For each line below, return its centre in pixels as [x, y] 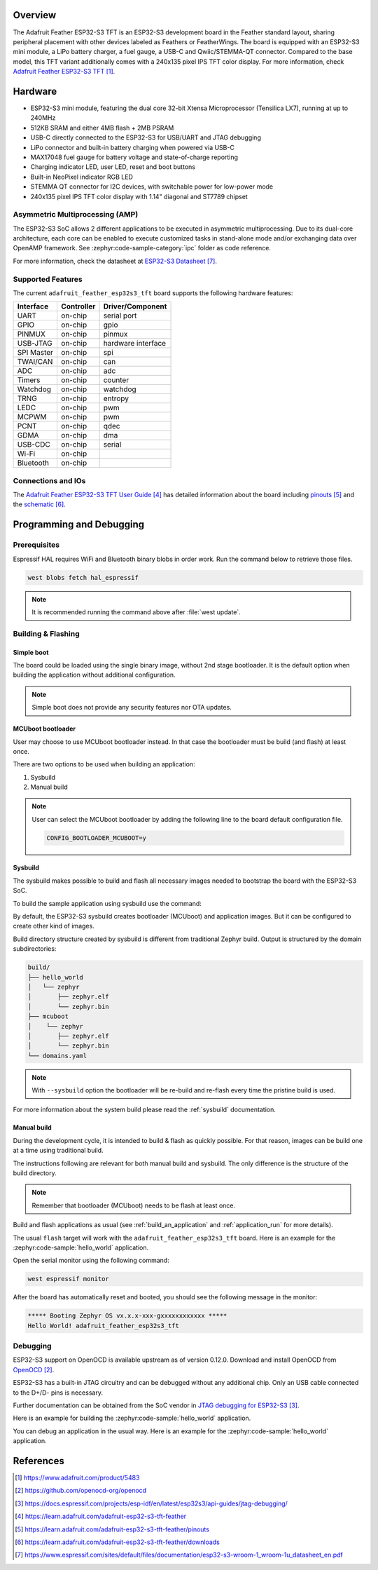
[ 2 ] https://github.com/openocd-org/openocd [81, 1491]
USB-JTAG [35, 344]
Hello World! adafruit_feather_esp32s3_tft [104, 1326]
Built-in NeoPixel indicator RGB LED [82, 177]
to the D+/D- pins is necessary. [58, 1393]
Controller [78, 306]
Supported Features [48, 279]
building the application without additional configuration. [94, 675]
